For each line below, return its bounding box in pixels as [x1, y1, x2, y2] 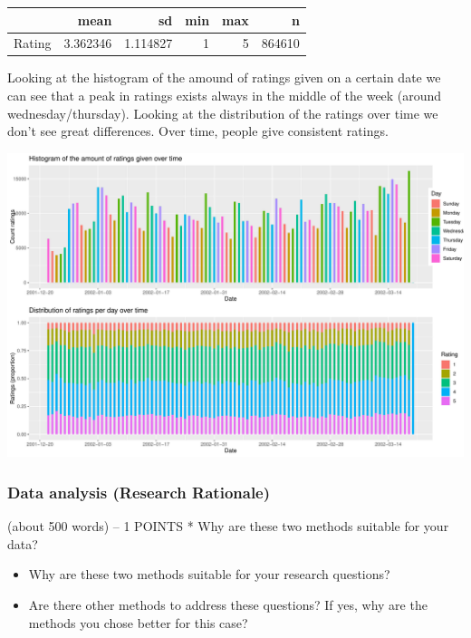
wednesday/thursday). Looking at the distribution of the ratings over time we [7, 103, 438, 122]
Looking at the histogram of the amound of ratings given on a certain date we [7, 68, 441, 87]
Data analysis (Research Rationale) [7, 481, 271, 503]
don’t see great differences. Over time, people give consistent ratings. [7, 121, 389, 140]
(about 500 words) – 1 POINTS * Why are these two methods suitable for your [7, 517, 449, 536]
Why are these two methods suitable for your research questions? [28, 565, 390, 584]
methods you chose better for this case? [28, 613, 248, 632]
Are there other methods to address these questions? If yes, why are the [28, 595, 428, 614]
